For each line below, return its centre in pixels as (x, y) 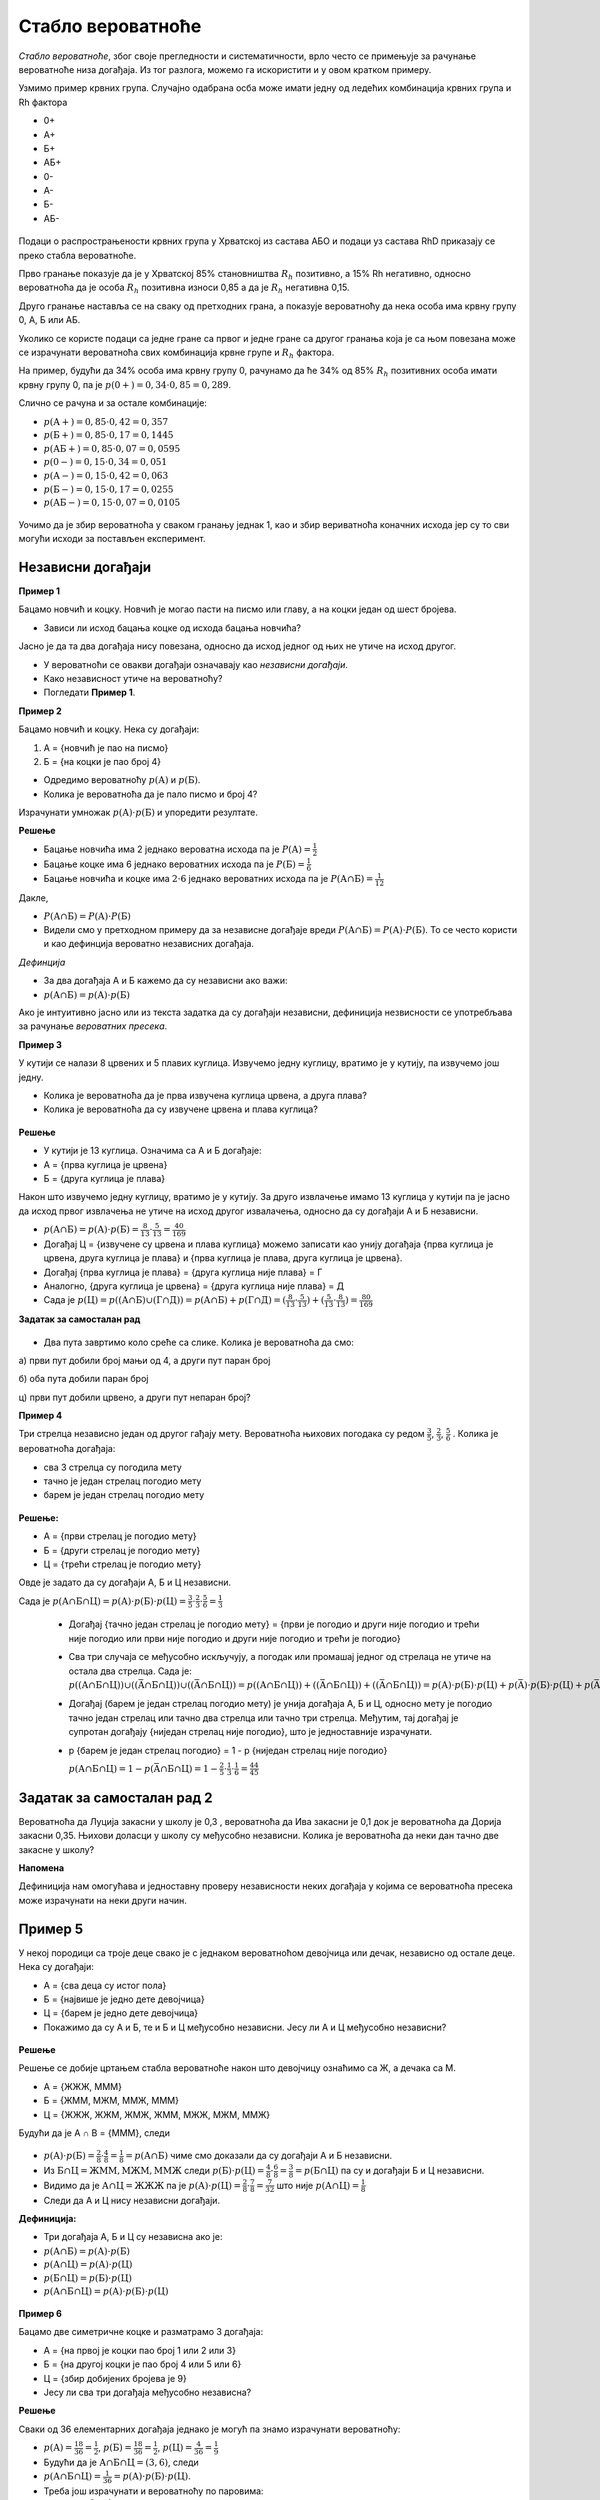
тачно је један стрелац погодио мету (122, 1481)
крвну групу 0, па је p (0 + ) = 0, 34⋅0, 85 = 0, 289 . (125, 384)
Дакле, (33, 897)
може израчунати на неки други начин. (102, 1900)
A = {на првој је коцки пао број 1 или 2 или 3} (140, 2350)
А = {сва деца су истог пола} (105, 1985)
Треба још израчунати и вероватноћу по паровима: (153, 2491)
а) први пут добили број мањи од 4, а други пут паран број (144, 1360)
